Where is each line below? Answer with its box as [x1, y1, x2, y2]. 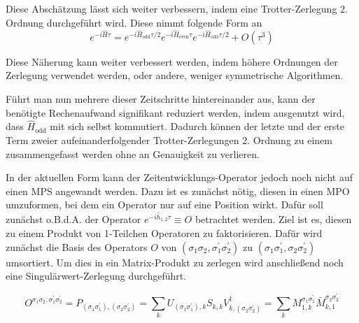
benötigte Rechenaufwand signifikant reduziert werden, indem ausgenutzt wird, [6, 105, 345, 120]
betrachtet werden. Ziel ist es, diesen [195, 212, 352, 227]
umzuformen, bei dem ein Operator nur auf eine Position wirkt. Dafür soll [6, 197, 323, 212]
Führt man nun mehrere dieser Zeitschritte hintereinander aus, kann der [6, 92, 316, 106]
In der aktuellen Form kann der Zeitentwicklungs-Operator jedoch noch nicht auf [6, 170, 353, 185]
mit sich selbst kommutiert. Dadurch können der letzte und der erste [50, 119, 345, 134]
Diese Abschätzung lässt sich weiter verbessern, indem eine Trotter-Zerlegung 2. [6, 1, 348, 15]
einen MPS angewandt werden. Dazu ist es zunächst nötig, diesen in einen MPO [6, 183, 350, 198]
